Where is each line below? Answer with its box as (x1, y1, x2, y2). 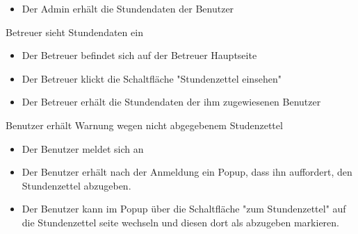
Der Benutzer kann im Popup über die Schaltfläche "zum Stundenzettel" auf (22, 201, 346, 216)
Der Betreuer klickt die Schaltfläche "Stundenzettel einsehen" (22, 71, 282, 85)
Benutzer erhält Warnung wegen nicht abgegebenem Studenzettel (6, 117, 283, 132)
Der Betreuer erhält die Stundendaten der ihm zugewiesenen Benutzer (22, 94, 321, 109)
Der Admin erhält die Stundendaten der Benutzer (22, 1, 234, 15)
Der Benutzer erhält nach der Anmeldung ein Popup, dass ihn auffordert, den (22, 165, 352, 179)
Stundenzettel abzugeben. (22, 178, 131, 192)
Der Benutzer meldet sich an (22, 141, 144, 156)
